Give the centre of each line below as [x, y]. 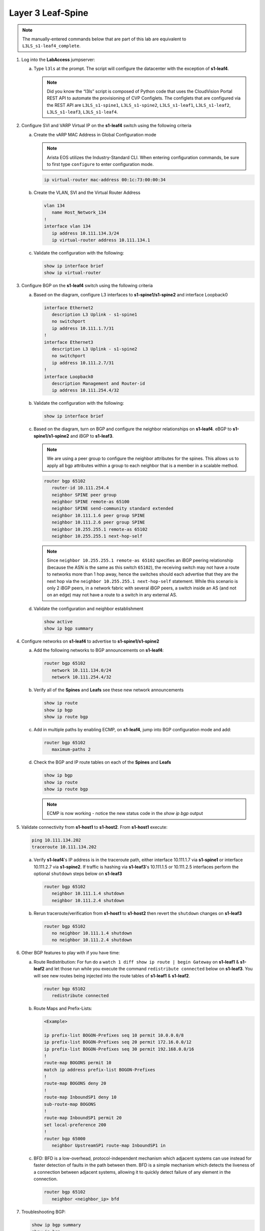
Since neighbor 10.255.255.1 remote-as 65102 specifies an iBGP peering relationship [140, 560]
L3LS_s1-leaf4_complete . [52, 46]
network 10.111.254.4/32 [81, 677]
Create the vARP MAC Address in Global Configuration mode [95, 134]
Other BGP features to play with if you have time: [71, 953]
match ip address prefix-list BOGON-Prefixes [100, 1069]
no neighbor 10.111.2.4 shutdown [92, 940]
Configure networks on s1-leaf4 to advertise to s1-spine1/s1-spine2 [90, 641]
